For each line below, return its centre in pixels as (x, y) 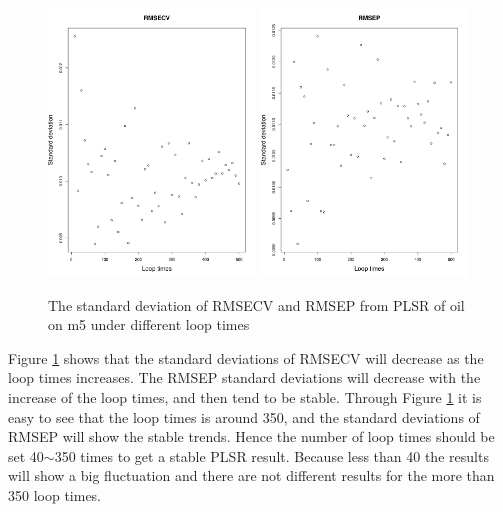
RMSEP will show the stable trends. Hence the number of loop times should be (251, 436)
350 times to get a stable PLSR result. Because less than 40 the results (271, 455)
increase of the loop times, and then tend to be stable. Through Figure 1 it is (245, 397)
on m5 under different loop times (149, 324)
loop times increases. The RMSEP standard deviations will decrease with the (244, 377)
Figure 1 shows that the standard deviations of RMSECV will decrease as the (246, 357)
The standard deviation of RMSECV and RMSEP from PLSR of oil (256, 304)
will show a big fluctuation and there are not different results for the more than (251, 475)
